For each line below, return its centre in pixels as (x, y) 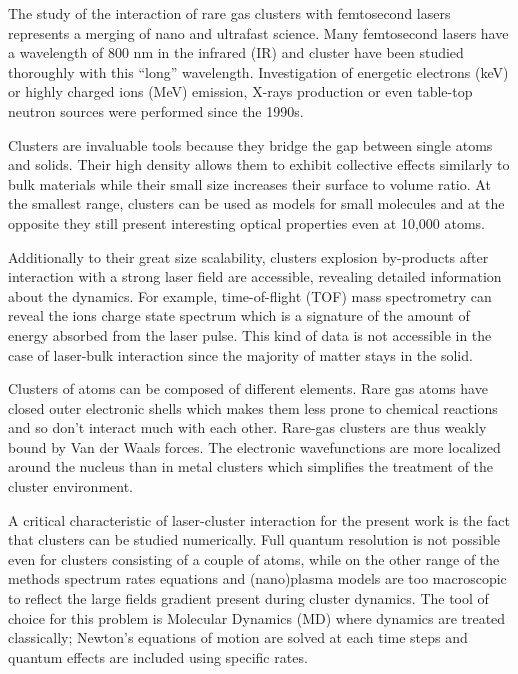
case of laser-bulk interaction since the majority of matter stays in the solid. (240, 354)
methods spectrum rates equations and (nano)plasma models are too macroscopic (257, 578)
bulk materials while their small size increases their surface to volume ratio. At (249, 183)
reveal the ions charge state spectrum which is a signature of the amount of (239, 315)
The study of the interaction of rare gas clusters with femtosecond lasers (229, 13)
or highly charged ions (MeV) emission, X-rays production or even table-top (240, 91)
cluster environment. (70, 486)
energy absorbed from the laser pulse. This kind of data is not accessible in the (250, 334)
